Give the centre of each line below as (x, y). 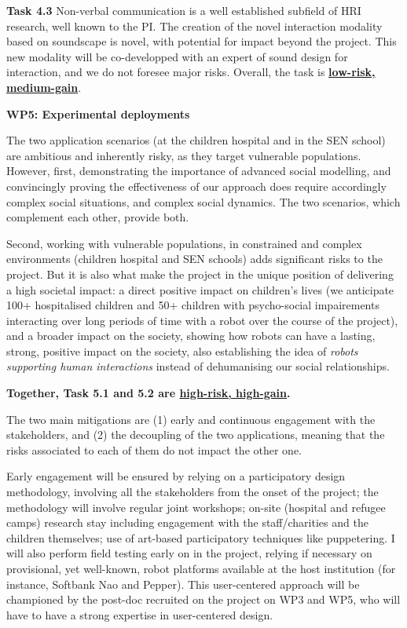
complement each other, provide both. (98, 217)
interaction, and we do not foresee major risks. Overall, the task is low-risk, (191, 72)
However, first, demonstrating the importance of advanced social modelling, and (199, 171)
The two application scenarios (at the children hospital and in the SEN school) (196, 140)
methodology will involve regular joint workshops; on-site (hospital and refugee (196, 507)
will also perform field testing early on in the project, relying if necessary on (189, 553)
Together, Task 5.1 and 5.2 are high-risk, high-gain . (148, 393)
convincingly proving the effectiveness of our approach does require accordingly (196, 186)
